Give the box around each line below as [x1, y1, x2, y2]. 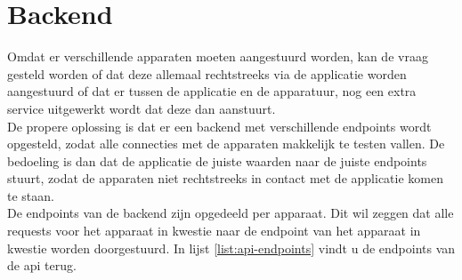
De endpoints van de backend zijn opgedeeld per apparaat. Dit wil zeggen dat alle [7, 204, 454, 222]
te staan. [7, 186, 54, 204]
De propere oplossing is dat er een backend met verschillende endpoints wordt [7, 116, 432, 135]
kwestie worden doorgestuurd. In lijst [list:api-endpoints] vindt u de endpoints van [7, 238, 456, 257]
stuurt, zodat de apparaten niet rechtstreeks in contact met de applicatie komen [7, 169, 443, 188]
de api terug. [7, 256, 77, 275]
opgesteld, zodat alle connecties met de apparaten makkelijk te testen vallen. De [7, 134, 445, 153]
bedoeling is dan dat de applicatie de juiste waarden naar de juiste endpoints [7, 151, 427, 170]
